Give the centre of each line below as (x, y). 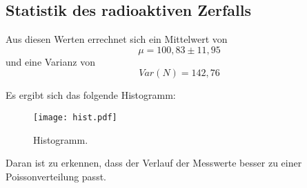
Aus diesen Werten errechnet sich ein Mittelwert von (117, 39)
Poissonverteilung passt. (56, 176)
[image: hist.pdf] (75, 117)
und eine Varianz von (50, 61)
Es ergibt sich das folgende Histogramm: (91, 95)
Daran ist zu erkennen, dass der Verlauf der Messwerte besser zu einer (154, 163)
